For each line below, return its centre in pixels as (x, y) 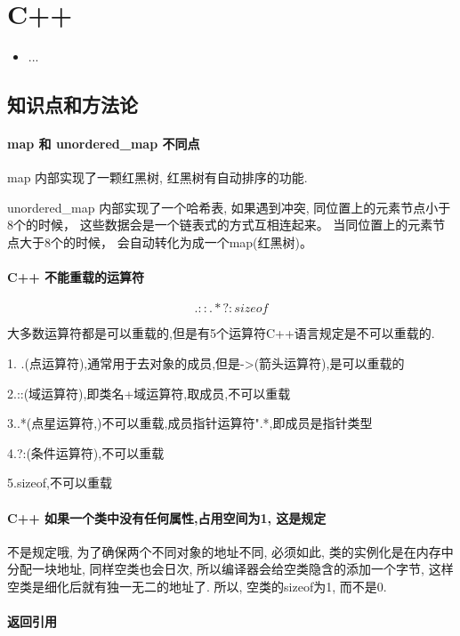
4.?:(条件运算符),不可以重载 (86, 452)
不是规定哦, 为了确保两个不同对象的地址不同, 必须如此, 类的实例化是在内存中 (230, 551)
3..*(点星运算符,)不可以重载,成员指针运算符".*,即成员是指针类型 (190, 423)
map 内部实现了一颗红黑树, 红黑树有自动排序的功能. (157, 177)
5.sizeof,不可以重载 (60, 483)
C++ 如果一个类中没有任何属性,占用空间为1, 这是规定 (167, 517)
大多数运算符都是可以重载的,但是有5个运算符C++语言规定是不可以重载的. (221, 333)
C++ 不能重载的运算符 (76, 277)
